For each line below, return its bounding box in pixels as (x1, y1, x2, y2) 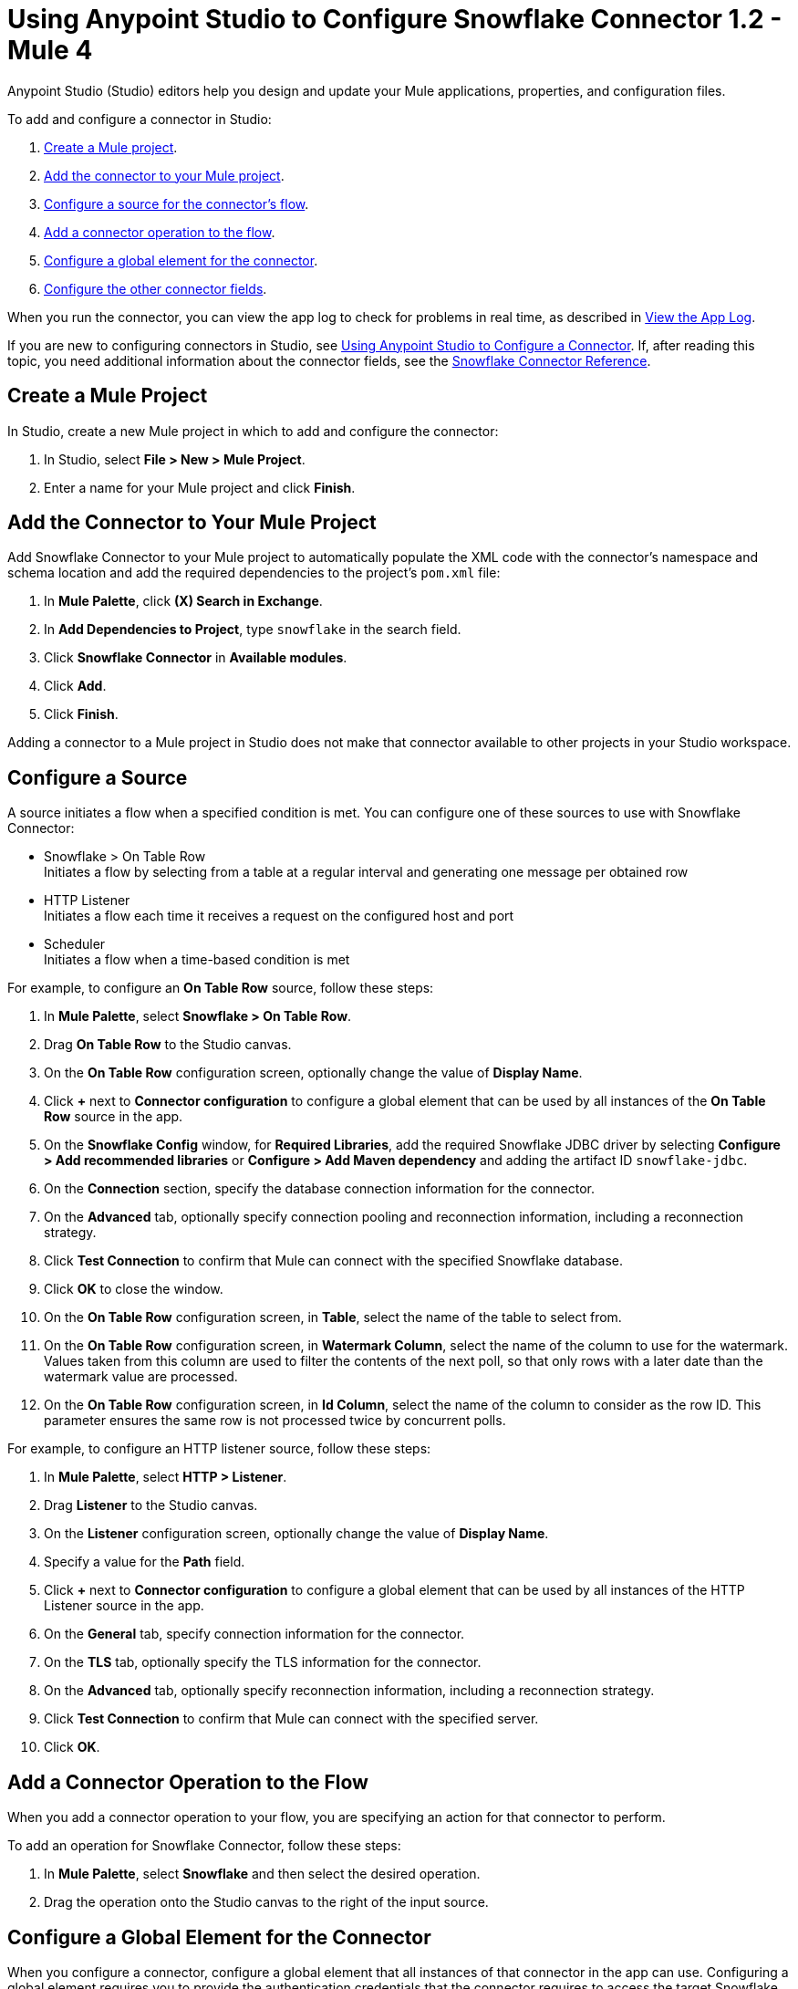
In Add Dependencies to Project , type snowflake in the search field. (44, 621, 461, 638)
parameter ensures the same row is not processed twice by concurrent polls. (44, 1412, 506, 1429)
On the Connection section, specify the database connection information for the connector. (44, 1181, 595, 1197)
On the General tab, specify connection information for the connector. (44, 1626, 465, 1642)
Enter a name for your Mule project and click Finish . (44, 479, 356, 495)
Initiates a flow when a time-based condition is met (44, 952, 350, 968)
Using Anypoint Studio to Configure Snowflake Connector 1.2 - (7, 4, 782, 35)
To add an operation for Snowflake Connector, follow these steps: (7, 1838, 401, 1854)
